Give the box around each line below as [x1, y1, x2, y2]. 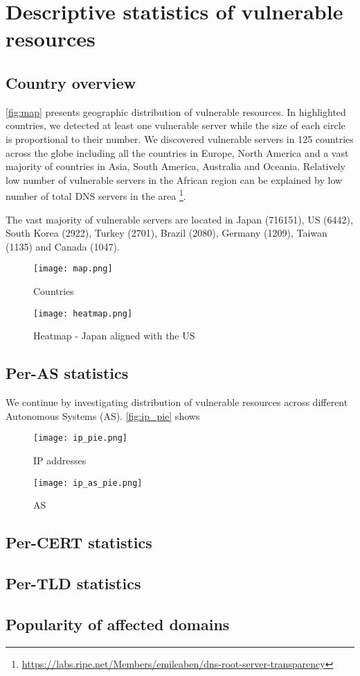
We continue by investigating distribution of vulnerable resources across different [6, 395, 348, 409]
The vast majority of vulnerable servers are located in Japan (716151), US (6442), [6, 212, 353, 226]
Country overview [6, 71, 136, 93]
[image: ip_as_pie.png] [33, 478, 143, 488]
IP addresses [33, 453, 87, 467]
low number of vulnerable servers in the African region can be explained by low [6, 172, 343, 187]
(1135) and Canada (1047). [6, 239, 120, 253]
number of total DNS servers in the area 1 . [6, 187, 186, 203]
